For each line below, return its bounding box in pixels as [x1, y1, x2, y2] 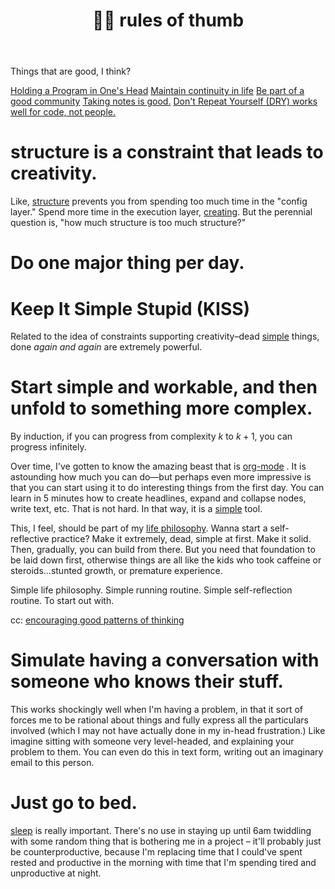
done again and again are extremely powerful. [10, 341, 203, 353]
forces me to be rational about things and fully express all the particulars [10, 714, 310, 726]
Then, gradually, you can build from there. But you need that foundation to [10, 544, 316, 556]
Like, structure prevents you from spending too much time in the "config [10, 195, 308, 208]
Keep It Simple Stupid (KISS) [10, 297, 251, 320]
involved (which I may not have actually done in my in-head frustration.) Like [10, 725, 326, 737]
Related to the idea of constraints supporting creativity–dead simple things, [10, 330, 320, 343]
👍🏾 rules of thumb [91, 9, 245, 32]
